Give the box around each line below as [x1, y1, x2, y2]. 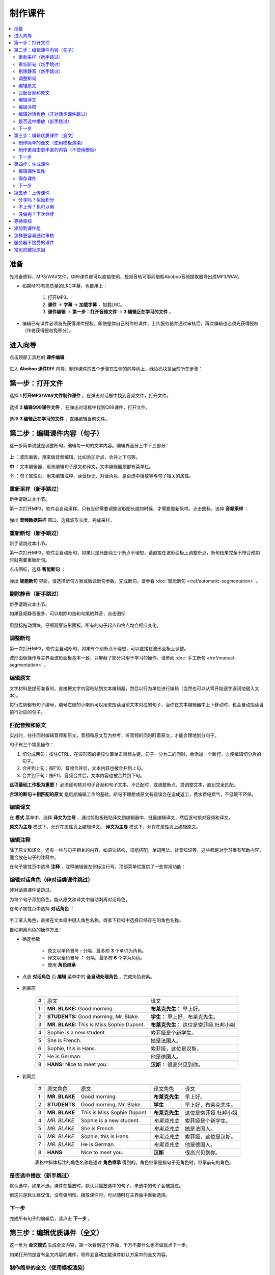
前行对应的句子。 [9, 709, 45, 715]
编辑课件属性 [18, 168, 45, 174]
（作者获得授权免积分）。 [22, 327, 74, 334]
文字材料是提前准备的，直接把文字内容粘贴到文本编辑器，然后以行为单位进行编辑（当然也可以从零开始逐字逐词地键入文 [9, 685, 259, 691]
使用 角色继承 [47, 962, 76, 968]
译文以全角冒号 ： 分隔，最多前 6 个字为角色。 [47, 954, 145, 961]
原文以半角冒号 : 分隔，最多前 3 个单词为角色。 [47, 948, 147, 954]
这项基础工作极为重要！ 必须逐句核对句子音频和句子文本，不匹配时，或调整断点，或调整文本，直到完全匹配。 [9, 782, 238, 788]
